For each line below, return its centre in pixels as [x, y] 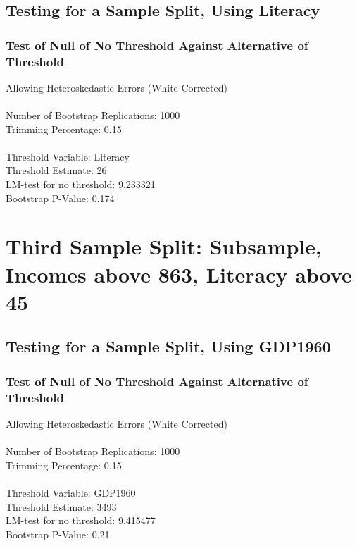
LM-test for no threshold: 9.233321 [81, 184]
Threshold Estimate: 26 [56, 170]
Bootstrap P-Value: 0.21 [58, 534]
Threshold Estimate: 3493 [61, 506]
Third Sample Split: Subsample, [164, 246]
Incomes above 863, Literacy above [179, 274]
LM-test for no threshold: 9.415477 [81, 520]
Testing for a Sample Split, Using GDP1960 [168, 346]
